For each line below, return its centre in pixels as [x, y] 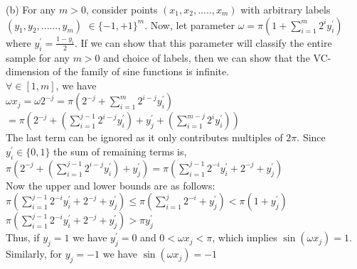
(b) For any [31, 9]
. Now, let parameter [190, 24]
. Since [311, 137]
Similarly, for [34, 254]
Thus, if [23, 237]
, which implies [245, 237]
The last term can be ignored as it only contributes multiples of [144, 137]
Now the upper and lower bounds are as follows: [111, 185]
